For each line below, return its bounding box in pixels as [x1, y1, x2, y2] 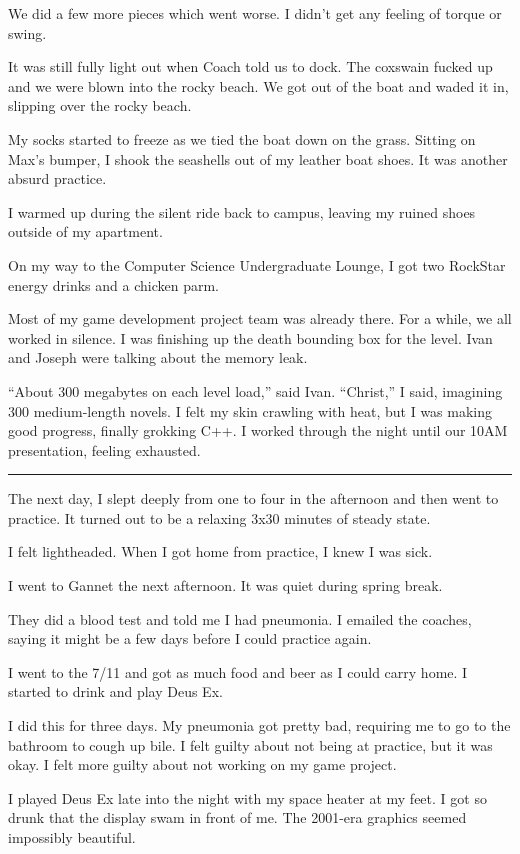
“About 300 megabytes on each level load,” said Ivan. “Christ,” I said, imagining [8, 380, 503, 401]
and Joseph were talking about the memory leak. [8, 347, 308, 368]
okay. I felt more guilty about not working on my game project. [8, 754, 397, 775]
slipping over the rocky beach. [8, 95, 192, 116]
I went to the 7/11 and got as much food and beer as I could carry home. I [8, 661, 468, 682]
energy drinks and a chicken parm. [8, 274, 219, 295]
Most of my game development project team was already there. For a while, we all [8, 308, 512, 329]
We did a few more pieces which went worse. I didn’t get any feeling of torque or [8, 3, 502, 23]
